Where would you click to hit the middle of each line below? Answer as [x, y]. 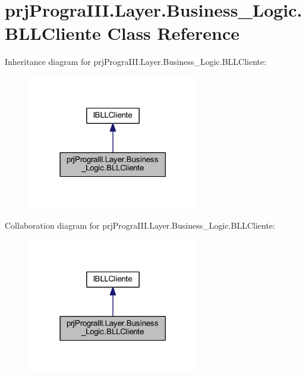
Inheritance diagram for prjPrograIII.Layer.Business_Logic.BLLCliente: [136, 62]
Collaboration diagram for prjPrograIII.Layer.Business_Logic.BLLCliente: [140, 225]
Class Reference [173, 33]
